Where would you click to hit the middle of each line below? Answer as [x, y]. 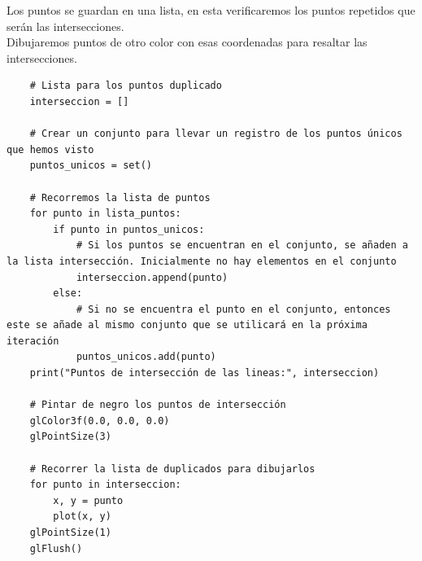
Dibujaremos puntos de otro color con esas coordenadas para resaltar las [187, 42]
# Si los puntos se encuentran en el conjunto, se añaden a [242, 245]
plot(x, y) [82, 517]
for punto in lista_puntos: [105, 214]
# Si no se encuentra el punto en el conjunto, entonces [233, 309]
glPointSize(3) [70, 437]
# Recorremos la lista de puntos [120, 197]
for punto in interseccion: [105, 485]
